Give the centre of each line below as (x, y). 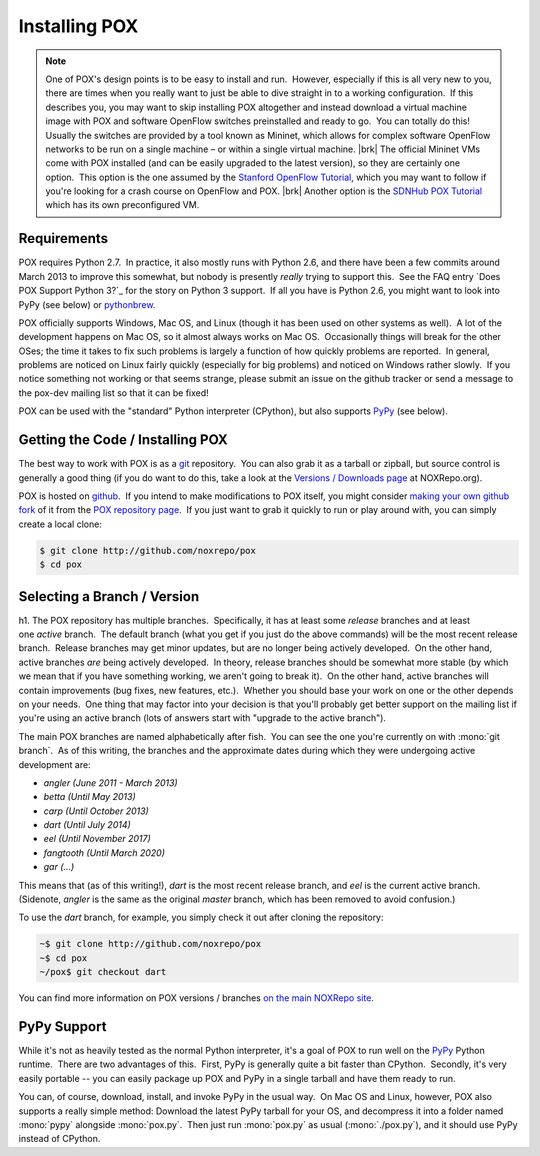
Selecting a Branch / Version (109, 596)
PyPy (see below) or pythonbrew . (87, 304)
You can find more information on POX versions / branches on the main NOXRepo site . (196, 998)
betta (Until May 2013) (89, 797)
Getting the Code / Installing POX (123, 440)
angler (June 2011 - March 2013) (111, 782)
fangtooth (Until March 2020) (104, 852)
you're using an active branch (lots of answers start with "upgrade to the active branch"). (202, 718)
